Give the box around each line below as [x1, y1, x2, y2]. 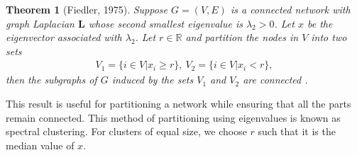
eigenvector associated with [6, 30, 122, 45]
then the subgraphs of [6, 72, 97, 87]
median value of [6, 137, 75, 152]
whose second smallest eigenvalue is [88, 16, 243, 30]
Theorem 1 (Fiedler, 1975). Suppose [6, 2, 168, 16]
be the [307, 16, 333, 30]
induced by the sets [111, 72, 194, 87]
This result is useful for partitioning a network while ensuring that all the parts [6, 96, 351, 110]
